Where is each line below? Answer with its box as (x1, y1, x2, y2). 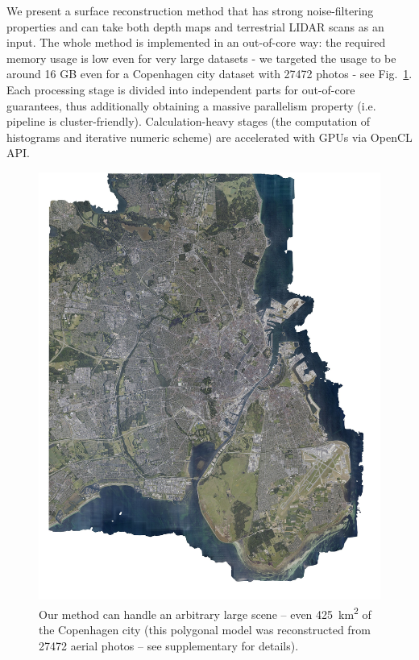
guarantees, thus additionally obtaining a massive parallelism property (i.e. (6, 97, 376, 114)
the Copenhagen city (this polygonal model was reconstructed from (39, 621, 371, 637)
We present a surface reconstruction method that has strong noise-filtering (6, 2, 374, 19)
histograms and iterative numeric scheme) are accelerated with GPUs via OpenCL (6, 128, 413, 145)
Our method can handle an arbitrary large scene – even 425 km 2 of (39, 603, 371, 622)
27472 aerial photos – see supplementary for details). (39, 637, 299, 654)
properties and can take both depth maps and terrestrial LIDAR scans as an (6, 18, 384, 35)
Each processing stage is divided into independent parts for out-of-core (6, 81, 355, 98)
